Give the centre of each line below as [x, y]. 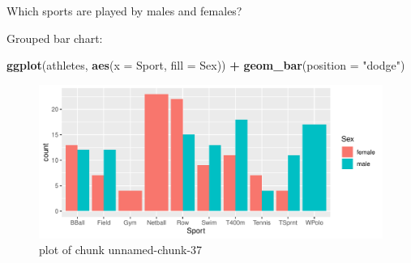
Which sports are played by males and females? [124, 11]
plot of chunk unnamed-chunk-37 [121, 250]
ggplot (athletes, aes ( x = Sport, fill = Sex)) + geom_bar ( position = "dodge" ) [206, 65]
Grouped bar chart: [55, 38]
